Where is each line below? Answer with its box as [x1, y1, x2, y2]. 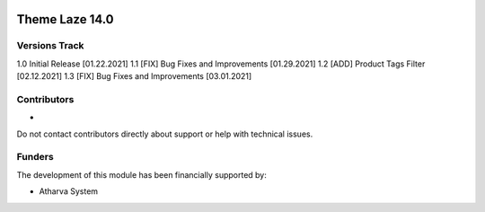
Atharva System [39, 186, 99, 197]
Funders [16, 151, 54, 163]
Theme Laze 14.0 [16, 12, 114, 27]
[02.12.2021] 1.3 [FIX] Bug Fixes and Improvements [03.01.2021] [16, 71, 252, 82]
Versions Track [16, 40, 84, 52]
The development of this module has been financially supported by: [16, 169, 267, 180]
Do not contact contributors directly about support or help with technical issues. [16, 128, 313, 139]
